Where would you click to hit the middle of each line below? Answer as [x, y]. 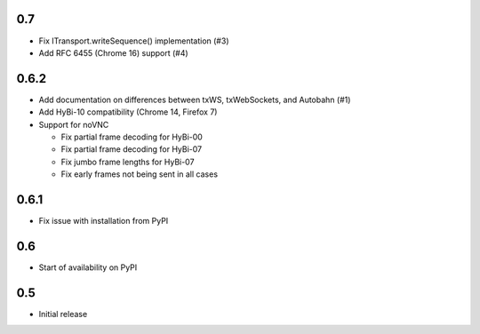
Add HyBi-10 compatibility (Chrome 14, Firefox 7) [128, 112]
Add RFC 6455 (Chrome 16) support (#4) [113, 52]
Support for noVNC [74, 124]
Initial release [63, 314]
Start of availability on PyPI [88, 267]
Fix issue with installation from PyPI [104, 221]
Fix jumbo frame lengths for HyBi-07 [128, 162]
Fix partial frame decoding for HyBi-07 [132, 149]
